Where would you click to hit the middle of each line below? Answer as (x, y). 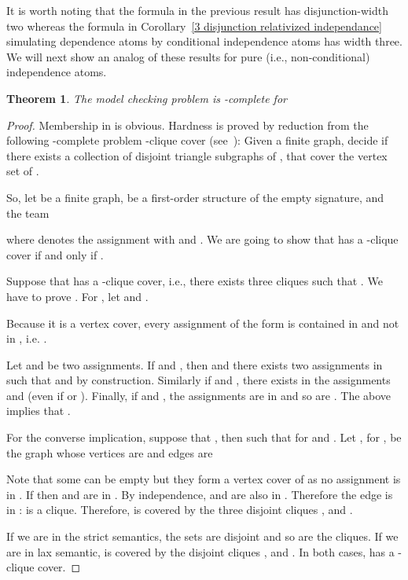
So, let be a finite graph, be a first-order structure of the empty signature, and (195, 197)
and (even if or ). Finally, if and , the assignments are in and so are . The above (199, 395)
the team (28, 213)
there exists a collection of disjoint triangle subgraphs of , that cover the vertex (197, 155)
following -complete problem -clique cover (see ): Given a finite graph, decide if (197, 140)
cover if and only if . (55, 254)
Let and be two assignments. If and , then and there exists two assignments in (195, 364)
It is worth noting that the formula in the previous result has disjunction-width (197, 10)
